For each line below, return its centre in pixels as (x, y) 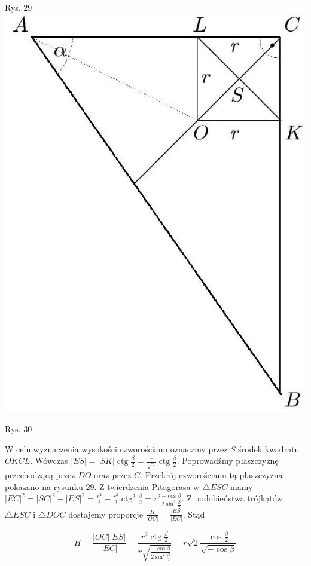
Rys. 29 (19, 7)
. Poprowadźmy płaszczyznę (228, 461)
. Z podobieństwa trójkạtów (232, 498)
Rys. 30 (19, 429)
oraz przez (113, 475)
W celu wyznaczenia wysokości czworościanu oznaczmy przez (116, 449)
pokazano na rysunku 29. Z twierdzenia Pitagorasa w (102, 486)
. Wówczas (49, 461)
